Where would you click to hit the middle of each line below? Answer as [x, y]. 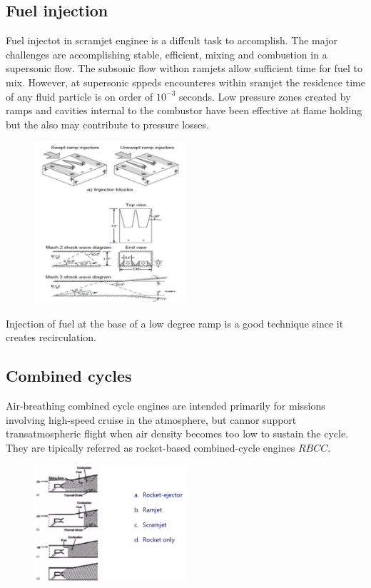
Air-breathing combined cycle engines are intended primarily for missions [166, 405]
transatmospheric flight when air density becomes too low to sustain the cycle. [177, 434]
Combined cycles [69, 376]
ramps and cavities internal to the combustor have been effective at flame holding [184, 110]
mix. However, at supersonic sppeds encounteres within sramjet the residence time [185, 82]
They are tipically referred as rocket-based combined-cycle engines [151, 447]
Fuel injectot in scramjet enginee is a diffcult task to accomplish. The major [172, 40]
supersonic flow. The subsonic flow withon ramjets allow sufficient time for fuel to [184, 68]
